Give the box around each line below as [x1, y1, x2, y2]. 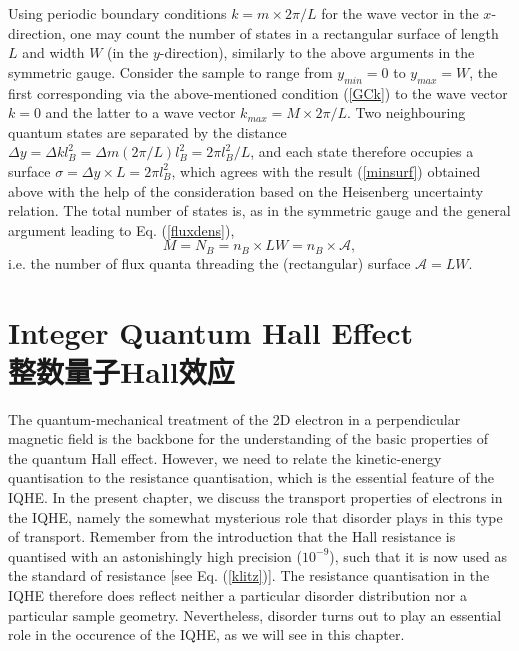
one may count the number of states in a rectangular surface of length [70, 22, 499, 43]
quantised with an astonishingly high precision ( [8, 545, 302, 566]
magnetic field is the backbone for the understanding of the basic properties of [8, 428, 488, 449]
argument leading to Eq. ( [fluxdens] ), [8, 219, 235, 240]
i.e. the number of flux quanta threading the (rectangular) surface [8, 252, 411, 273]
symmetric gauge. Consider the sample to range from [8, 61, 333, 82]
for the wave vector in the [321, 3, 479, 23]
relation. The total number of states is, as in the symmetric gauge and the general [8, 200, 511, 221]
